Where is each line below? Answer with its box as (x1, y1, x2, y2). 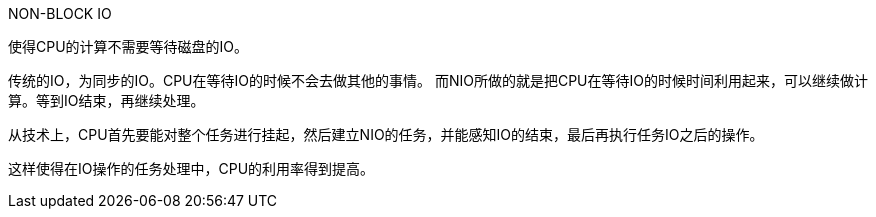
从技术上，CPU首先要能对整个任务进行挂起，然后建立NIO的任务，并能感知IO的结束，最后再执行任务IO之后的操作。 (8, 126, 764, 143)
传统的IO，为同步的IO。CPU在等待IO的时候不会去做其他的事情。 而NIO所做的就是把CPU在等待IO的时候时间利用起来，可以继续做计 (8, 72, 868, 89)
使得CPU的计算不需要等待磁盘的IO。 (8, 38, 249, 55)
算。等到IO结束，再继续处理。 (8, 92, 205, 109)
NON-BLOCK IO (8, 5, 112, 22)
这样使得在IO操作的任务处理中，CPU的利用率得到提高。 (8, 160, 375, 177)
